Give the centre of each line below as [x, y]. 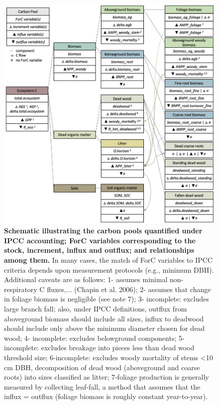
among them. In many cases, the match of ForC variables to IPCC [109, 260]
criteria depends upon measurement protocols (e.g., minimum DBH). [109, 269]
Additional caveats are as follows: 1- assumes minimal [86, 279]
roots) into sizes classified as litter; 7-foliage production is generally [107, 377]
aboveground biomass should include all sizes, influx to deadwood [104, 318]
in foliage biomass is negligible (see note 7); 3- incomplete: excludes [107, 299]
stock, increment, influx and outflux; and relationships [99, 250]
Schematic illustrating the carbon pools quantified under [103, 231]
